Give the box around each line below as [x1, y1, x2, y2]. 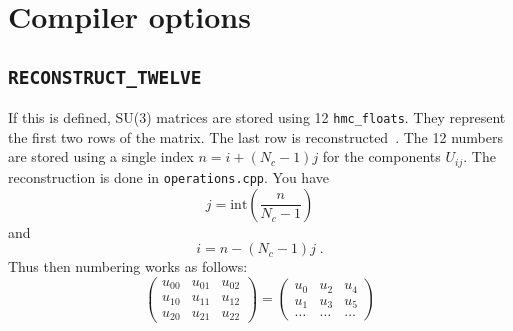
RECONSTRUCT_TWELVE [8, 66, 202, 88]
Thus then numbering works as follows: [8, 256, 248, 277]
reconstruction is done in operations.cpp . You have [8, 166, 329, 187]
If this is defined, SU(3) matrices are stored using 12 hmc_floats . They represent [8, 107, 506, 128]
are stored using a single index [8, 146, 194, 167]
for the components [322, 146, 441, 167]
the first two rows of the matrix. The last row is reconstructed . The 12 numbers [8, 126, 503, 147]
